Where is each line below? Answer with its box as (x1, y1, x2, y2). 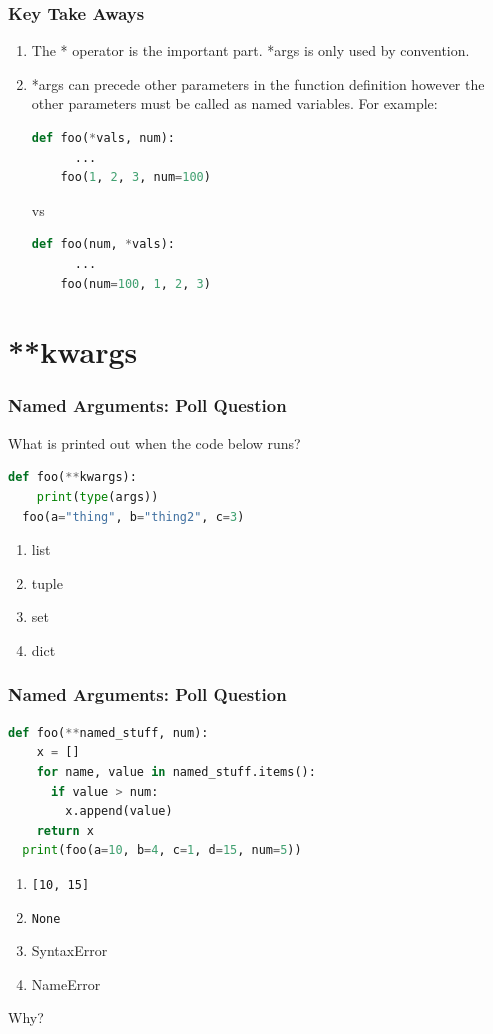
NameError (31, 973, 101, 994)
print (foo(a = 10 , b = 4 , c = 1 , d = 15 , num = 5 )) (22, 843, 302, 858)
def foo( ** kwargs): (8, 470, 137, 485)
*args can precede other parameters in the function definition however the (31, 73, 485, 94)
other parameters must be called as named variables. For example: (31, 93, 438, 114)
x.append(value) (65, 804, 173, 819)
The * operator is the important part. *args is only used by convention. (31, 40, 470, 61)
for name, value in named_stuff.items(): (36, 764, 316, 779)
